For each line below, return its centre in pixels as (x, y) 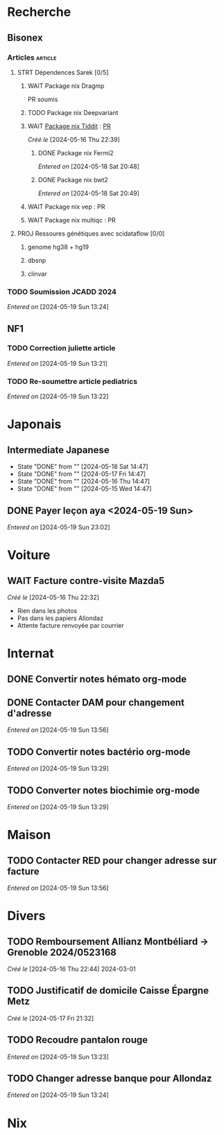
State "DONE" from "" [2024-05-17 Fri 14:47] (81, 474)
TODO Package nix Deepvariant (73, 112)
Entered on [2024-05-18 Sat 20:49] (89, 193)
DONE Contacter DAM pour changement (96, 702)
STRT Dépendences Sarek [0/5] (63, 72)
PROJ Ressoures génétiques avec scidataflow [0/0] (91, 234)
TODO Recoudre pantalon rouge (78, 1040)
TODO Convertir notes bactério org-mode (99, 751)
